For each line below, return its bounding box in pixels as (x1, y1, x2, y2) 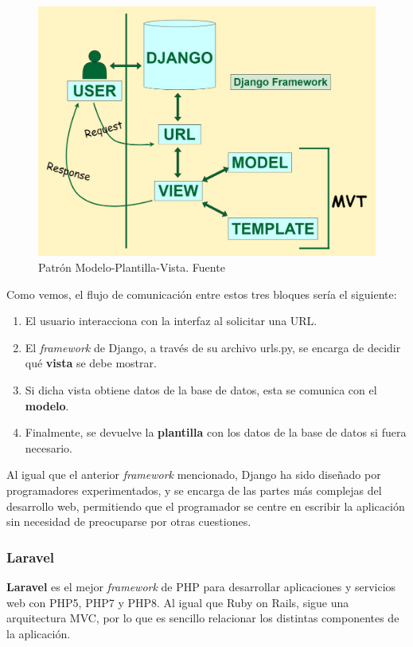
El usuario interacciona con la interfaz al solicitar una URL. (25, 312, 318, 329)
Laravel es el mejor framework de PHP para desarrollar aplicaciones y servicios (6, 578, 396, 594)
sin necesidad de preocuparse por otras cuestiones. (6, 513, 251, 530)
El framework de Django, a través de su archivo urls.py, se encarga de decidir (25, 339, 401, 355)
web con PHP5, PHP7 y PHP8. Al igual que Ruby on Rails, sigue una (6, 594, 349, 610)
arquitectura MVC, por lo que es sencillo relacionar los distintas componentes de (6, 610, 399, 626)
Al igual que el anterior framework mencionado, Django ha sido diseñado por (6, 466, 381, 483)
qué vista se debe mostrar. (25, 355, 157, 371)
